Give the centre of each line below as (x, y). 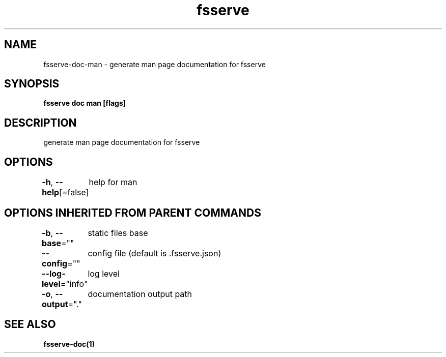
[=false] (74, 192)
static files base (118, 233)
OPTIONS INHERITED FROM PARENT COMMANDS (133, 213)
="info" (74, 284)
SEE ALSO (30, 324)
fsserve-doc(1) (69, 344)
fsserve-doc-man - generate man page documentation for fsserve (155, 64)
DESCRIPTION (40, 123)
